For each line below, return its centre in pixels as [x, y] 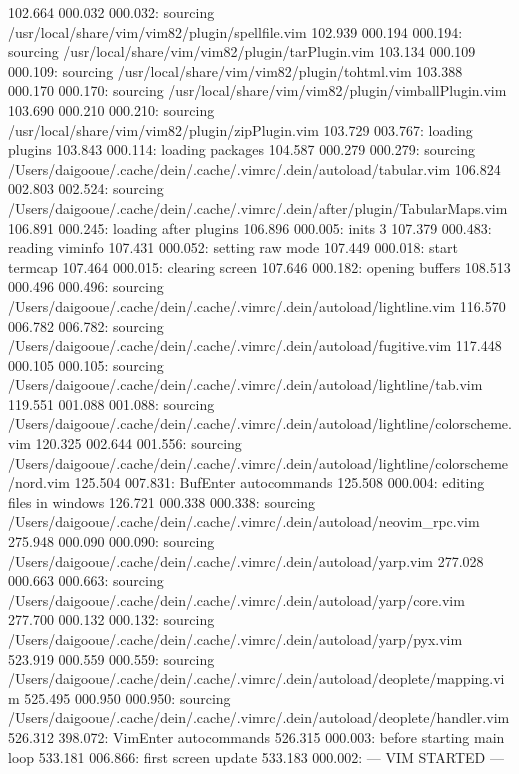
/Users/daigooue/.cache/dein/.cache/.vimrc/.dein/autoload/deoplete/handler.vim [259, 717]
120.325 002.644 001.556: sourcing [138, 443]
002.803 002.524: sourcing [86, 188]
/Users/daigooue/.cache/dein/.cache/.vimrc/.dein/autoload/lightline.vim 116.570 [257, 305]
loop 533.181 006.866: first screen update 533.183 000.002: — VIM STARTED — [256, 756]
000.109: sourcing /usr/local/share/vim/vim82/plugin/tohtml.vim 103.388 [235, 70]
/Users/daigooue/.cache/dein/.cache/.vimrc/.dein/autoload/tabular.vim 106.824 [254, 168]
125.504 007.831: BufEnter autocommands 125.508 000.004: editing [279, 482]
